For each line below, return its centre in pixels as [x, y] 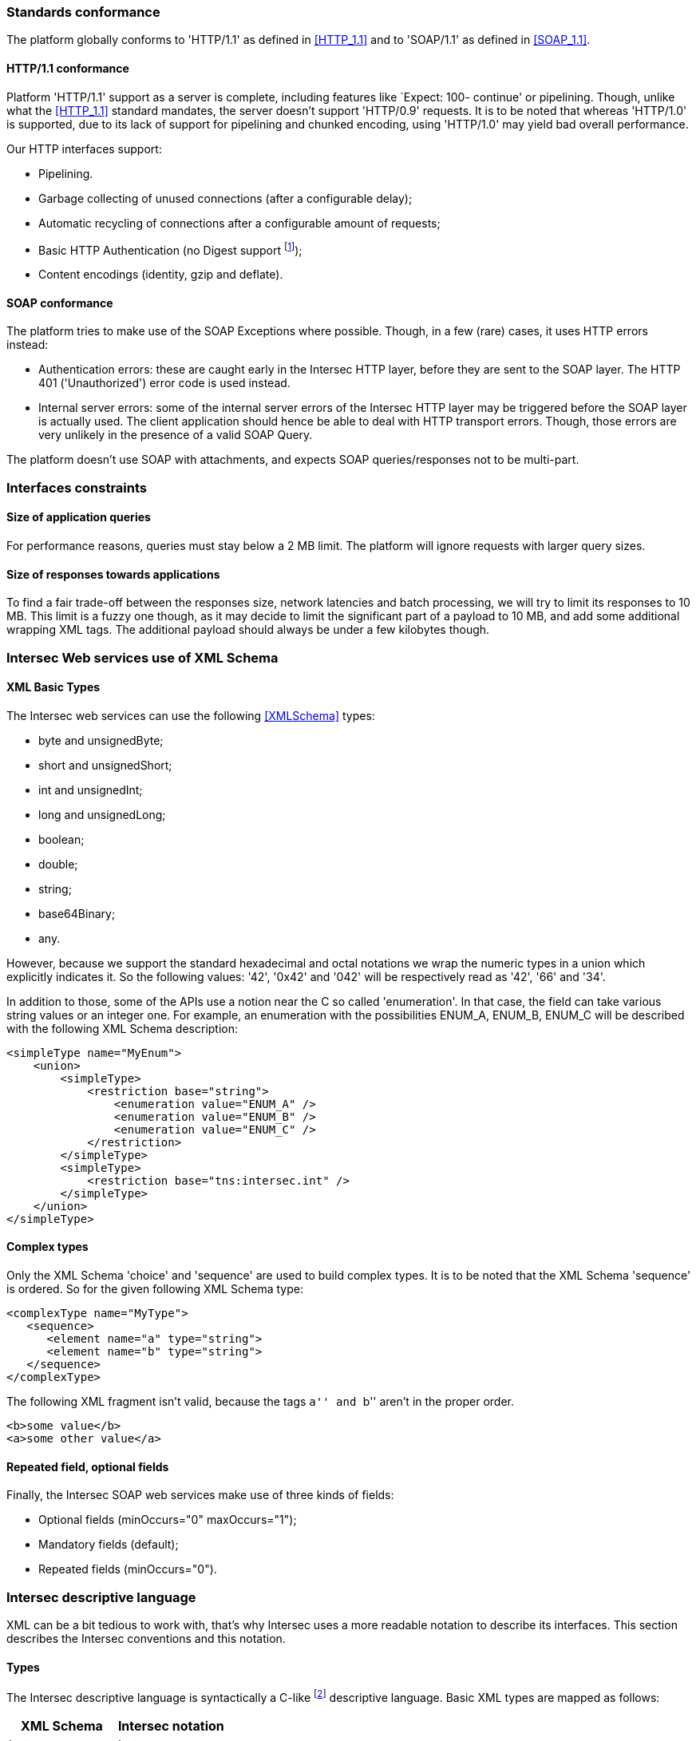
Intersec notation [171, 1725]
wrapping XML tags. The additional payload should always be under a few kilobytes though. [248, 630]
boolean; [61, 839]
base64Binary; [77, 913]
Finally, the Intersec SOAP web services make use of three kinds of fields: [200, 1495]
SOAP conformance [60, 303]
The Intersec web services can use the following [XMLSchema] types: [191, 715]
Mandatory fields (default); [109, 1545]
